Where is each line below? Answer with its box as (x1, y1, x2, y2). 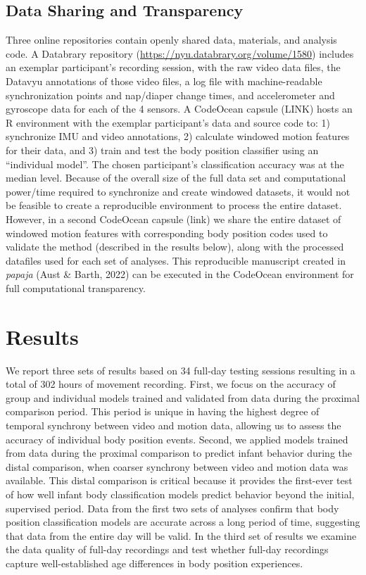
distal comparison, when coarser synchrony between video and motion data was (6, 459, 348, 474)
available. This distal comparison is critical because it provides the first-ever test (6, 473, 353, 488)
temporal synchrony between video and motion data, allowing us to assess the (6, 417, 341, 432)
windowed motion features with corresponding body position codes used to (6, 225, 328, 240)
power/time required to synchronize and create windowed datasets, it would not (6, 184, 351, 198)
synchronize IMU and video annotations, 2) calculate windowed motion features (6, 129, 350, 144)
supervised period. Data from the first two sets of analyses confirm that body (6, 500, 339, 515)
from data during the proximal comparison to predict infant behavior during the (6, 446, 352, 460)
